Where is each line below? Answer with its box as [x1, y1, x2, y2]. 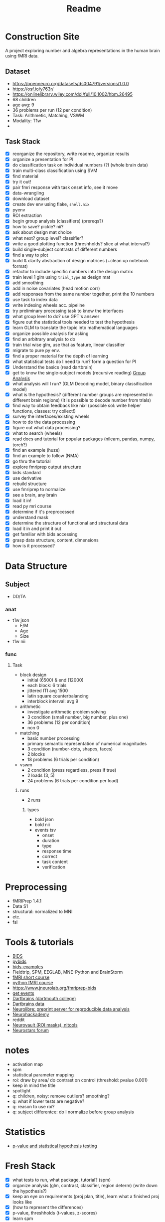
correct [42, 854, 57, 860]
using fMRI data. [5, 53, 39, 59]
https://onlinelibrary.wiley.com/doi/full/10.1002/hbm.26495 [12, 91, 133, 97]
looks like [12, 1199, 32, 1205]
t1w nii [12, 638, 26, 644]
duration [42, 838, 60, 844]
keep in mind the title [12, 1082, 56, 1088]
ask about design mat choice [12, 229, 72, 235]
